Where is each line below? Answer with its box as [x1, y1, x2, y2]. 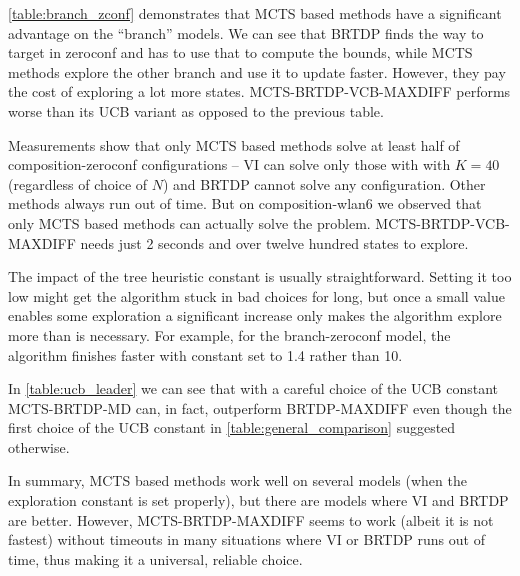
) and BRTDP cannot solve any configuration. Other [162, 173, 486, 194]
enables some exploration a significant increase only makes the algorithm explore [8, 305, 502, 326]
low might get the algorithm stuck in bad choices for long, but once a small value [8, 285, 505, 306]
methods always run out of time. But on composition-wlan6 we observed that [8, 193, 482, 214]
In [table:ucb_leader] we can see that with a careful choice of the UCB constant [8, 378, 498, 399]
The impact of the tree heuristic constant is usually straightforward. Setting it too [8, 266, 512, 287]
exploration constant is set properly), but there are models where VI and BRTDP [8, 490, 509, 511]
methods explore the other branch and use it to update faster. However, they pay [8, 61, 506, 82]
